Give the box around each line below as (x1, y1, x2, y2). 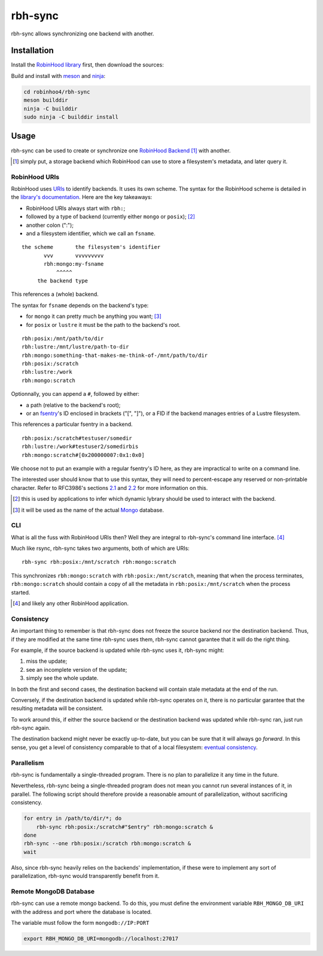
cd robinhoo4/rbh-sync (23, 88, 90, 95)
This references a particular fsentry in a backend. (11, 420, 133, 428)
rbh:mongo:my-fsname (44, 261, 104, 267)
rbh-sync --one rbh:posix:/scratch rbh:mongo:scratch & (23, 840, 191, 847)
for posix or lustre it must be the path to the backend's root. (26, 321, 181, 328)
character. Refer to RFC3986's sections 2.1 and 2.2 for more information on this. (11, 484, 208, 491)
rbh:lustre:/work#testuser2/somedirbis (22, 443, 139, 450)
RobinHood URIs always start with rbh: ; (26, 205, 126, 212)
